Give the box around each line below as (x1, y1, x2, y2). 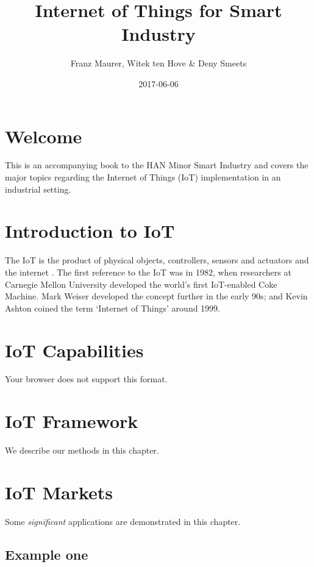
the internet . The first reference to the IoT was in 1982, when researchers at (5, 265, 291, 278)
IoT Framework (5, 408, 138, 433)
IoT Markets (5, 479, 113, 504)
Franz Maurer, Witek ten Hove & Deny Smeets (70, 57, 247, 70)
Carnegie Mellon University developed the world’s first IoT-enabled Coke (5, 277, 277, 290)
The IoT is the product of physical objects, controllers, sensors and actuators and (5, 254, 309, 266)
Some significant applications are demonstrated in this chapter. (5, 515, 241, 527)
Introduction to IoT (5, 218, 175, 243)
